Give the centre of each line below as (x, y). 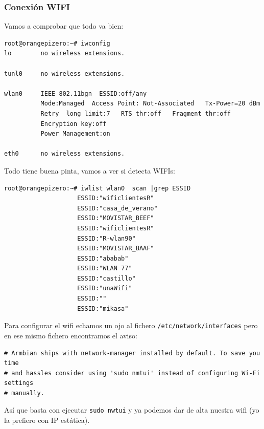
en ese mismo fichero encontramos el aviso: (71, 335)
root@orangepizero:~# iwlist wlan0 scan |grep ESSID (98, 188)
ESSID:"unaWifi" (105, 288)
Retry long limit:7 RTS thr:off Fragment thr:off (136, 113)
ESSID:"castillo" (106, 278)
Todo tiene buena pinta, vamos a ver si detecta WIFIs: (90, 170)
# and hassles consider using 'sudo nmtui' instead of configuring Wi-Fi (132, 373)
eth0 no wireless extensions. (65, 154)
